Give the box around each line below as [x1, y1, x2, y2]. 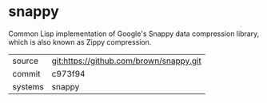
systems [12, 81, 44, 92]
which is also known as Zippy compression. [8, 37, 152, 46]
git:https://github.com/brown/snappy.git [51, 55, 201, 66]
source [12, 55, 38, 66]
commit [12, 68, 41, 79]
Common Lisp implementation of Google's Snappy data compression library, [8, 29, 260, 38]
